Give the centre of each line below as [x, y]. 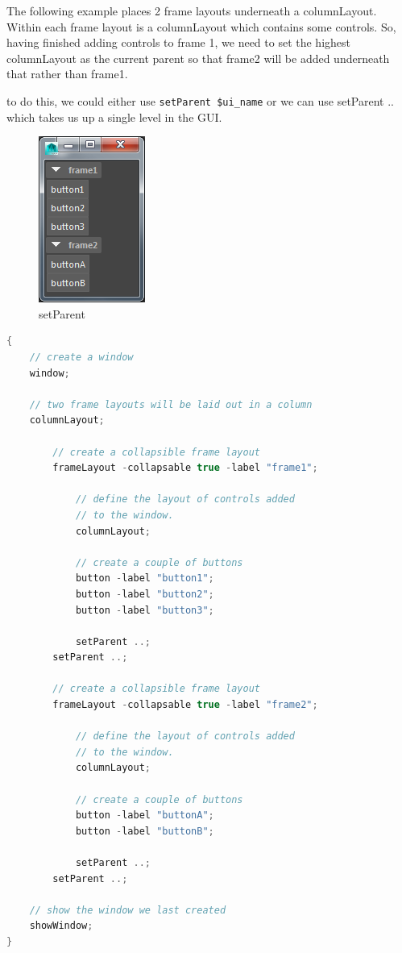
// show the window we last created [128, 910]
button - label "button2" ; [145, 594]
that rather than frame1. [67, 74]
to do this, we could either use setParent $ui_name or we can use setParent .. [200, 100]
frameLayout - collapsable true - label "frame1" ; [185, 468]
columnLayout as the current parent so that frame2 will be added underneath [198, 58]
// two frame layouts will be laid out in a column [171, 404]
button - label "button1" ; [145, 578]
